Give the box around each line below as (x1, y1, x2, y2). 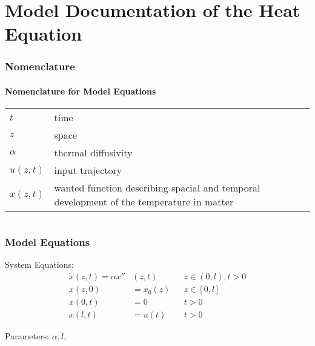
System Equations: (5, 258, 74, 271)
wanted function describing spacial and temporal (54, 181, 260, 195)
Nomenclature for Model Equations (5, 85, 156, 97)
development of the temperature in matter (54, 195, 234, 209)
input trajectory (54, 163, 122, 178)
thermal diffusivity (54, 145, 133, 160)
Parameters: (5, 330, 50, 342)
